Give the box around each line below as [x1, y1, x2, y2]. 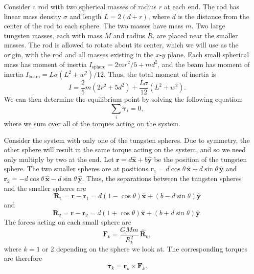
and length [69, 11, 102, 21]
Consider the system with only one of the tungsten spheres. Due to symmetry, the [4, 135, 250, 145]
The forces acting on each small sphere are [4, 217, 132, 227]
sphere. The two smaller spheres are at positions [4, 163, 148, 174]
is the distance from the [178, 11, 249, 21]
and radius [113, 30, 145, 40]
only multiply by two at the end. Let [4, 154, 114, 164]
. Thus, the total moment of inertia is [103, 69, 216, 79]
